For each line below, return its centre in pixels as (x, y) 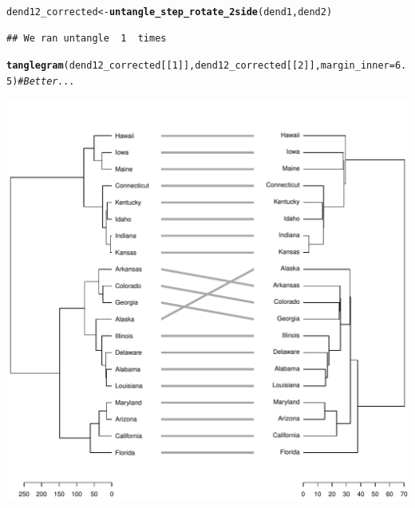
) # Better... (43, 81)
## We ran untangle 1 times (87, 38)
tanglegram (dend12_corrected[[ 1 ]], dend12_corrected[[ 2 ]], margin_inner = (201, 66)
